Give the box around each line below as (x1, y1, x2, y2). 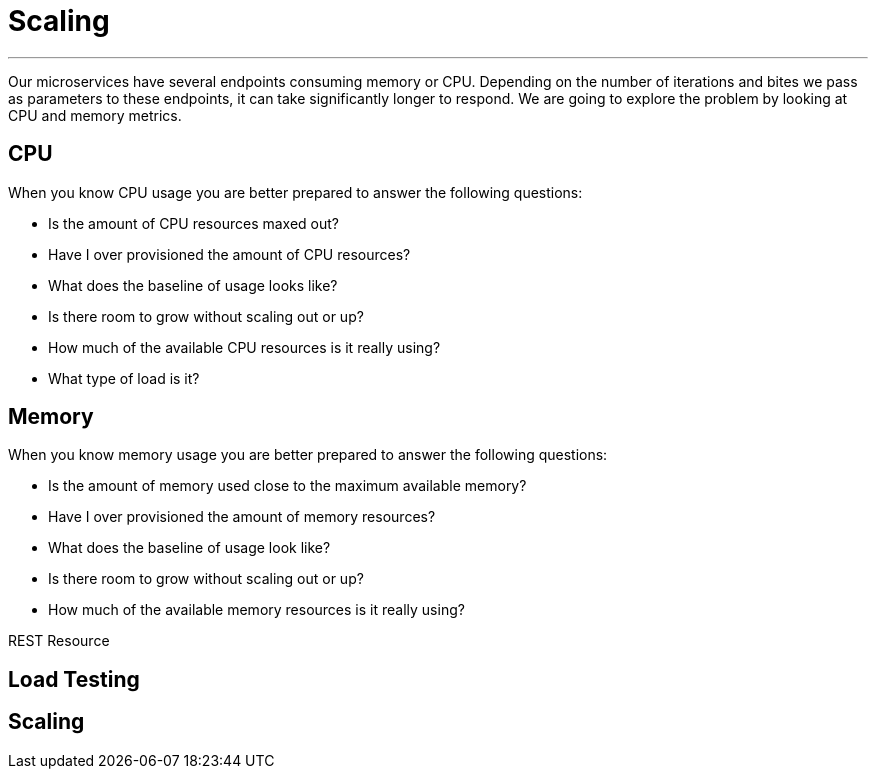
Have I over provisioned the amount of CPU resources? (48, 245, 411, 263)
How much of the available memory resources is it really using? (48, 601, 465, 619)
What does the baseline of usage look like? (48, 539, 331, 557)
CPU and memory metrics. (8, 106, 182, 124)
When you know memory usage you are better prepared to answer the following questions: (8, 446, 608, 464)
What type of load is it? (48, 369, 200, 387)
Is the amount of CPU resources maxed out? (48, 214, 339, 232)
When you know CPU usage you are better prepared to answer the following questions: (8, 183, 583, 201)
